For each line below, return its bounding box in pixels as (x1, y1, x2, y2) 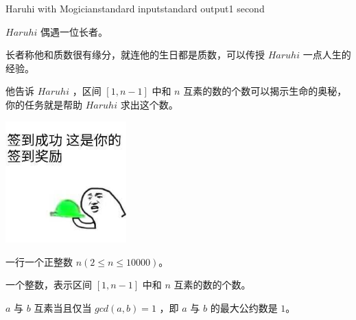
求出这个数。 (120, 97, 178, 111)
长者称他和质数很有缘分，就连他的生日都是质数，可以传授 (5, 47, 265, 62)
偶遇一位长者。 (40, 24, 108, 38)
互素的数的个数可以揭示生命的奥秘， (183, 84, 347, 98)
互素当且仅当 (34, 300, 92, 315)
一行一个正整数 (5, 254, 73, 268)
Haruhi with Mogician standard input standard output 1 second (5, 1, 265, 15)
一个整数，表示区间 (5, 277, 92, 292)
